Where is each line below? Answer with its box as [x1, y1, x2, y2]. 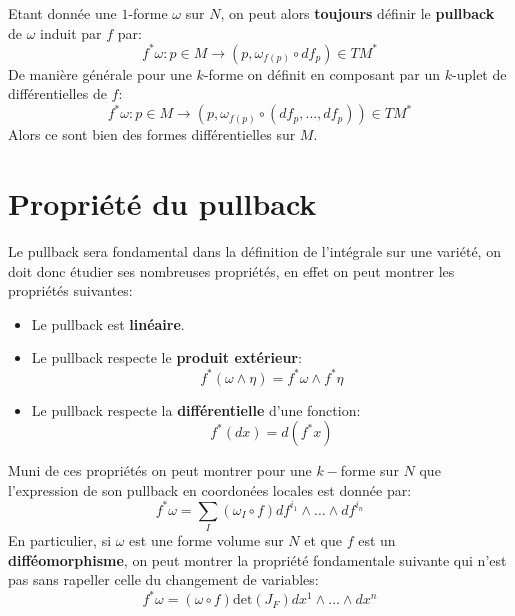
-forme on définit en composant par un [203, 63, 441, 84]
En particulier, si [8, 530, 112, 551]
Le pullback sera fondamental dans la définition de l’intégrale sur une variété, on [8, 241, 501, 262]
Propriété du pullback [8, 183, 317, 224]
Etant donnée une [8, 3, 117, 23]
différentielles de [8, 83, 107, 104]
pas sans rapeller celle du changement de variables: [8, 569, 319, 590]
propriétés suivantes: [8, 280, 133, 301]
